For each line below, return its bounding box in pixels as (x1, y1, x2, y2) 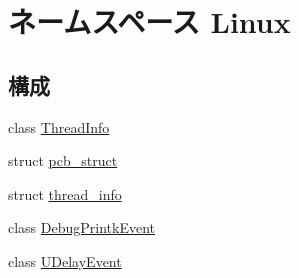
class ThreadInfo (8, 116, 110, 137)
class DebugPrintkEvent (8, 217, 156, 238)
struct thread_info (8, 183, 122, 204)
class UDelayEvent (8, 250, 122, 271)
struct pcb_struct (8, 150, 118, 171)
